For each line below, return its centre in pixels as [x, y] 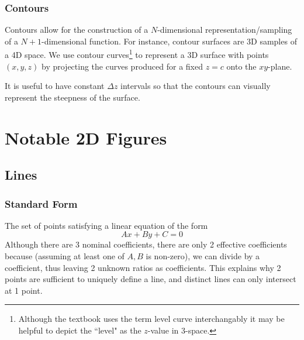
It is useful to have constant [55, 86]
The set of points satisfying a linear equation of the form [106, 225]
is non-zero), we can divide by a [203, 256]
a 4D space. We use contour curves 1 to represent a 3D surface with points [137, 54]
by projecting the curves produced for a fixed [122, 66]
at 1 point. [24, 290]
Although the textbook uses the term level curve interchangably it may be [151, 319]
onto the [241, 66]
